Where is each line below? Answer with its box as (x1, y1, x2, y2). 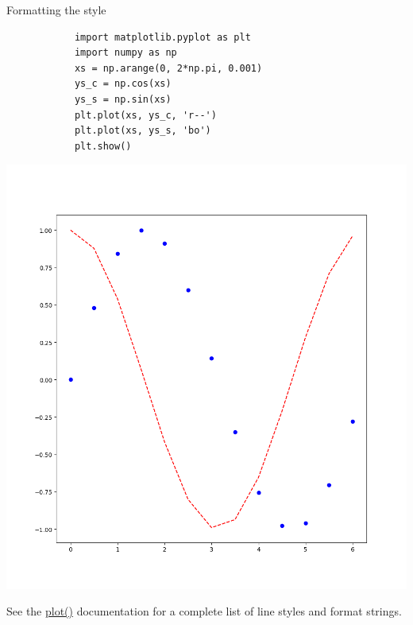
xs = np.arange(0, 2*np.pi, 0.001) (74, 62, 263, 74)
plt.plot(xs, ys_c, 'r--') (74, 109, 217, 121)
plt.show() (74, 140, 132, 152)
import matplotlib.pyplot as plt (74, 31, 251, 43)
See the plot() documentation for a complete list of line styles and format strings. (6, 603, 402, 619)
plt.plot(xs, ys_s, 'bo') (74, 125, 211, 137)
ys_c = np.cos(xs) (74, 78, 172, 90)
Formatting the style (6, 2, 106, 17)
